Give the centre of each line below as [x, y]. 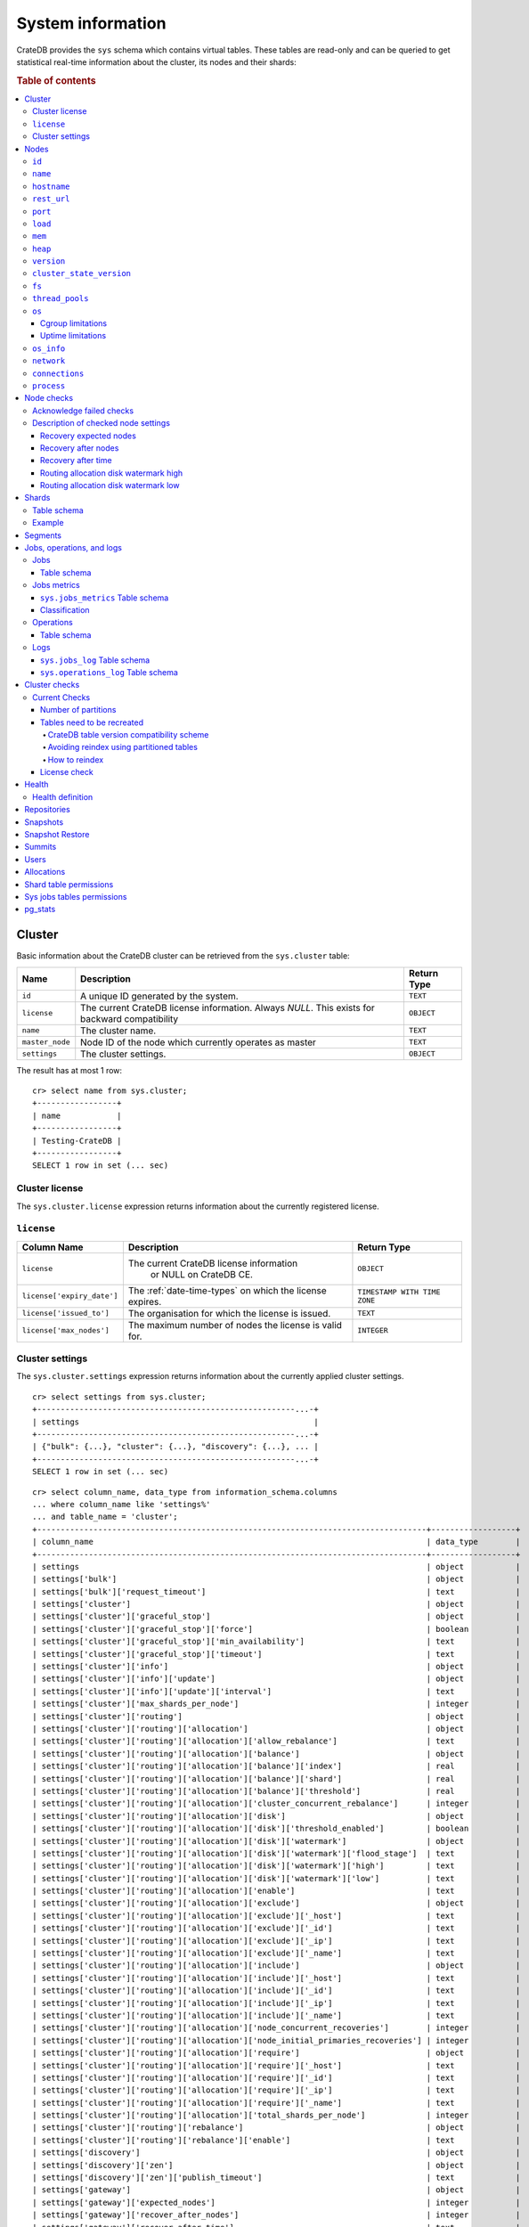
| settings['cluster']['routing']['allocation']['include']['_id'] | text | [277, 1990]
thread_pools [61, 299]
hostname [51, 186]
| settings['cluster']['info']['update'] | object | [277, 1679]
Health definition [63, 796]
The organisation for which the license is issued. [229, 1313]
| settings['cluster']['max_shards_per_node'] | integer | [277, 1704]
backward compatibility [130, 1018]
